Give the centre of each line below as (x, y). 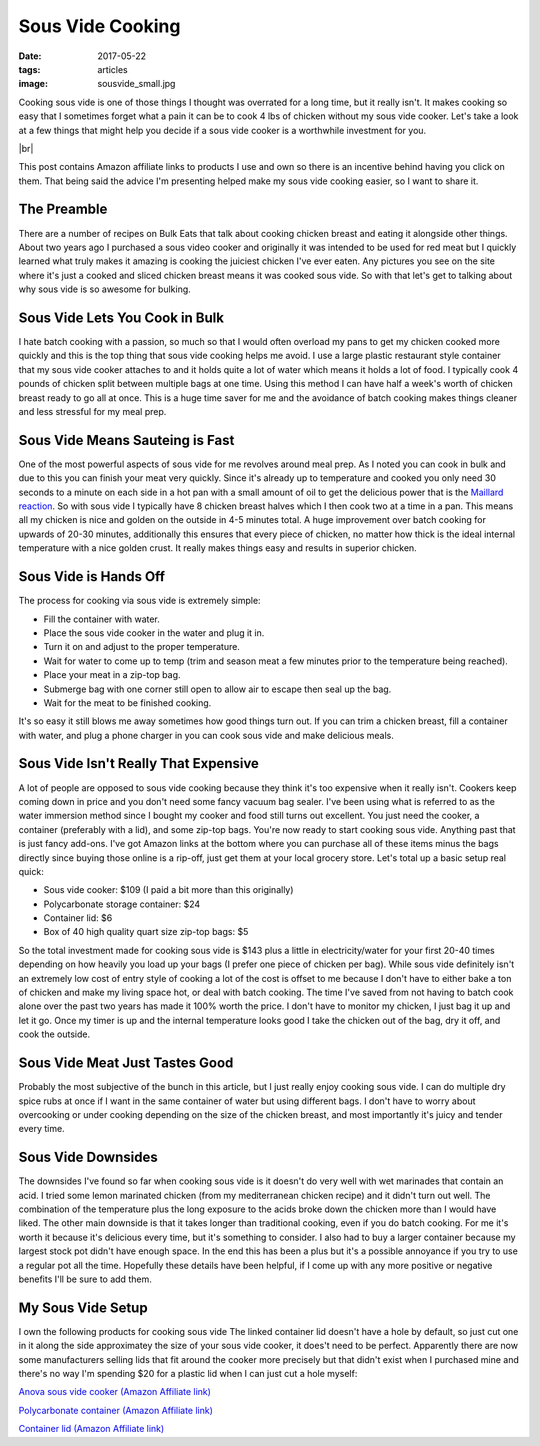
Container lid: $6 (78, 918)
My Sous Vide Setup (83, 1307)
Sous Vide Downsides (88, 1157)
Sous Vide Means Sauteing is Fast (126, 440)
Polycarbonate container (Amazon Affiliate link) (116, 1410)
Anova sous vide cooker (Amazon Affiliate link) (115, 1392)
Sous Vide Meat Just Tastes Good (126, 1063)
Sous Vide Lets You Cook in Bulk (121, 317)
